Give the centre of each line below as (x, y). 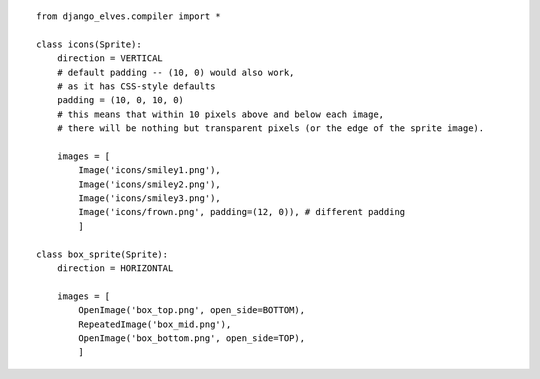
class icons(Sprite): (89, 44)
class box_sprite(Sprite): (102, 254)
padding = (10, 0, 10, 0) (120, 100)
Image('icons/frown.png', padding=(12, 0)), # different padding (242, 212)
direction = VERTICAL (110, 58)
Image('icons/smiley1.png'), (150, 170)
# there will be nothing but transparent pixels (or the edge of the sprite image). (270, 128)
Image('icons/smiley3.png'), (150, 198)
